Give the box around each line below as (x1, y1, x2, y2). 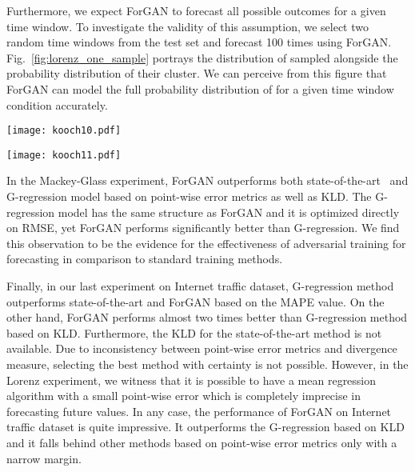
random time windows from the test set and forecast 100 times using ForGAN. (6, 34, 392, 50)
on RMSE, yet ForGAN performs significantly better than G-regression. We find (6, 219, 400, 236)
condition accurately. (6, 96, 108, 113)
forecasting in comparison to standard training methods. (6, 250, 283, 267)
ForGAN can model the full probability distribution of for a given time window (6, 80, 394, 97)
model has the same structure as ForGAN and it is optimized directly (58, 203, 400, 220)
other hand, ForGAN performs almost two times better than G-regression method (6, 309, 408, 326)
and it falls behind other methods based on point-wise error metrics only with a (6, 434, 397, 450)
